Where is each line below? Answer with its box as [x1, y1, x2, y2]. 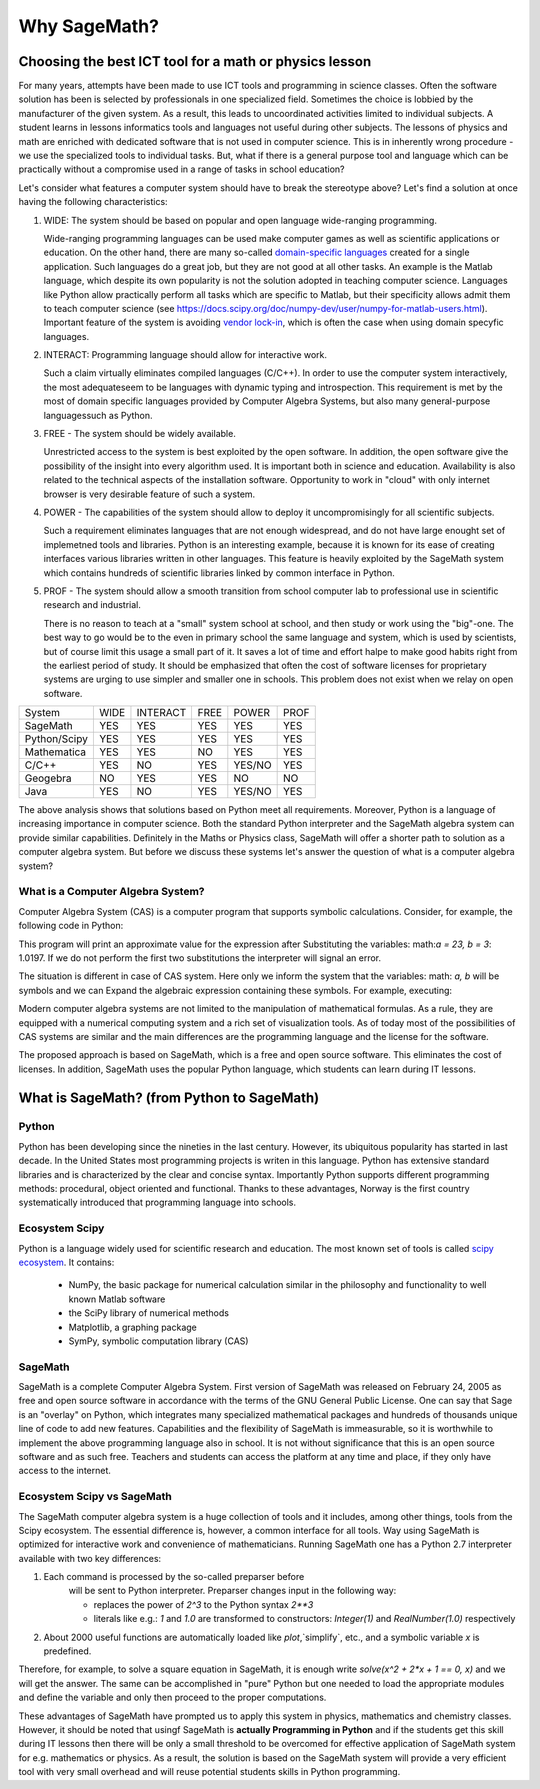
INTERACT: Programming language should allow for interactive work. [43, 349, 328, 361]
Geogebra [24, 771, 72, 785]
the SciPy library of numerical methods [68, 1307, 230, 1319]
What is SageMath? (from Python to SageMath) [18, 1089, 320, 1106]
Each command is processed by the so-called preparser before [43, 1571, 305, 1583]
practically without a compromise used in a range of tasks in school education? [18, 163, 345, 175]
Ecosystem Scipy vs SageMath [18, 1490, 172, 1504]
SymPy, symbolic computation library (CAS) [68, 1335, 249, 1347]
